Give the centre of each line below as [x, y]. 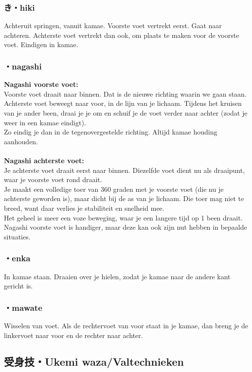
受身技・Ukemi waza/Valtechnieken [94, 361]
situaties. [17, 236]
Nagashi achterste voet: [44, 160]
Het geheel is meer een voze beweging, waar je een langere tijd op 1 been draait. [123, 217]
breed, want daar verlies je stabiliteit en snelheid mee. [84, 208]
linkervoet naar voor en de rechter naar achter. [73, 335]
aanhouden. [21, 141]
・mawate [23, 307]
